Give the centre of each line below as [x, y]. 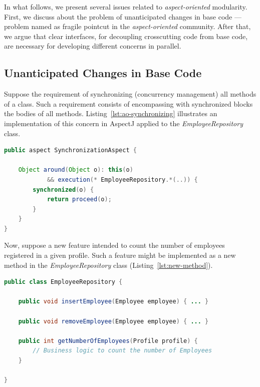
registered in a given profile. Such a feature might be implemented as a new [120, 255]
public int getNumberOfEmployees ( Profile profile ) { [108, 341]
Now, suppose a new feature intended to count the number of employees [114, 245]
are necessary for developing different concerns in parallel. [93, 46]
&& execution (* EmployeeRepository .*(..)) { [122, 179]
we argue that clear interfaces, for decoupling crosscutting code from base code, [126, 36]
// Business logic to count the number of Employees [122, 351]
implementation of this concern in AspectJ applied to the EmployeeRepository [123, 123]
